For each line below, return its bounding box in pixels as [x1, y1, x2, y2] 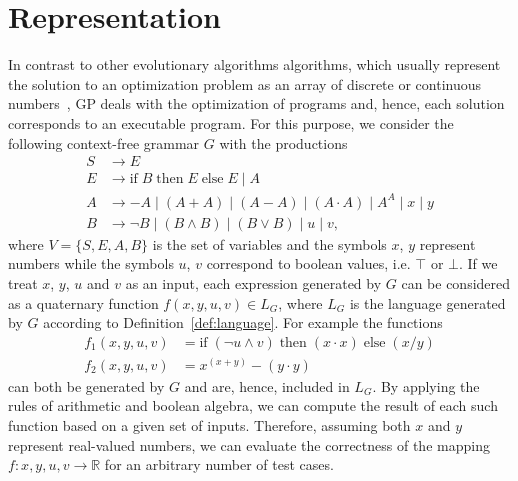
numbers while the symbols [8, 253, 174, 274]
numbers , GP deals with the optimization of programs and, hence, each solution [8, 93, 505, 114]
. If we [458, 253, 498, 274]
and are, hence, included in [184, 375, 350, 396]
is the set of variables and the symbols [152, 233, 387, 254]
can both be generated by [8, 375, 165, 396]
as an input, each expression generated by [125, 272, 382, 293]
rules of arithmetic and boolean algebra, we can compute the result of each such [8, 395, 498, 416]
